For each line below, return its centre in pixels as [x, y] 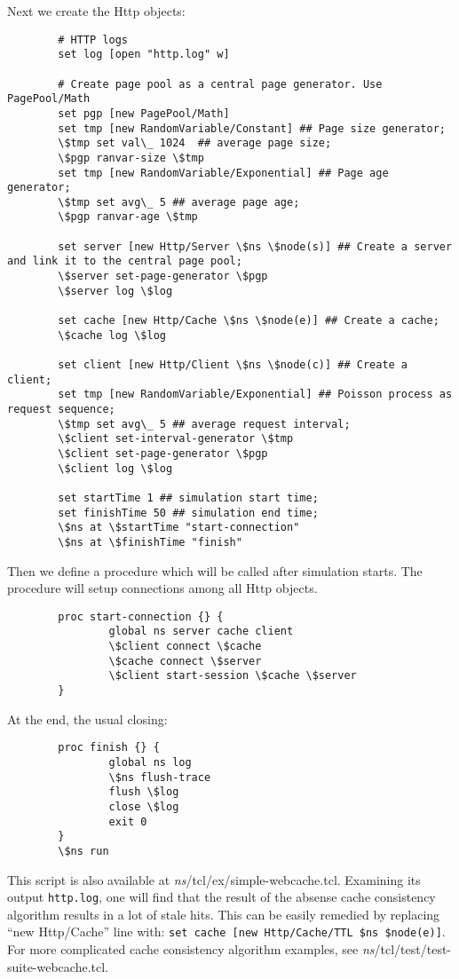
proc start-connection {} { [141, 616]
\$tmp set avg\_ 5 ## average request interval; [204, 424]
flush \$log [144, 792]
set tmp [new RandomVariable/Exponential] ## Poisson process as [255, 395]
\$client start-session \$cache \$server [233, 676]
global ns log [150, 762]
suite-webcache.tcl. [58, 966]
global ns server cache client [201, 632]
